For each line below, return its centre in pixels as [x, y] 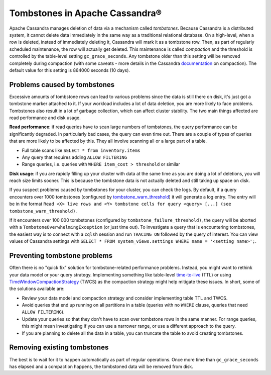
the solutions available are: [37, 289]
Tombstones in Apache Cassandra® [86, 13]
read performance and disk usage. [45, 118]
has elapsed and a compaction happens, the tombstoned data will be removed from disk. [101, 366]
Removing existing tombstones [59, 348]
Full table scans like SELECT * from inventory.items [81, 150]
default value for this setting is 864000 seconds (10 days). [70, 70]
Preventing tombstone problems [61, 256]
